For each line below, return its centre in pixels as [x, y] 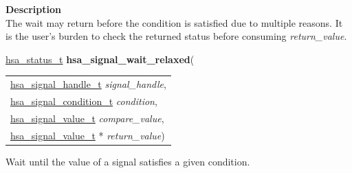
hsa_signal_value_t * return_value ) [88, 135]
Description [34, 9]
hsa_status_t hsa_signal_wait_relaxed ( [100, 59]
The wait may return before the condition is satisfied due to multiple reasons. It [174, 22]
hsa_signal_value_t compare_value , [87, 118]
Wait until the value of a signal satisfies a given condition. [128, 161]
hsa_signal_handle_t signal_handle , [88, 84]
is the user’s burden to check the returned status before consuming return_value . [176, 36]
